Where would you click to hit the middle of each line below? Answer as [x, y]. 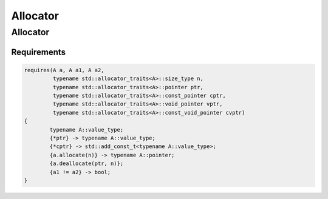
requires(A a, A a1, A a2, [64, 70]
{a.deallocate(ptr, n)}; [87, 164]
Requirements [39, 52]
